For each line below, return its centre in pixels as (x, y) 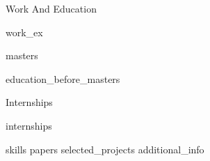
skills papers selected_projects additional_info (105, 149)
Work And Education (51, 8)
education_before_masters (63, 78)
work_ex (24, 32)
